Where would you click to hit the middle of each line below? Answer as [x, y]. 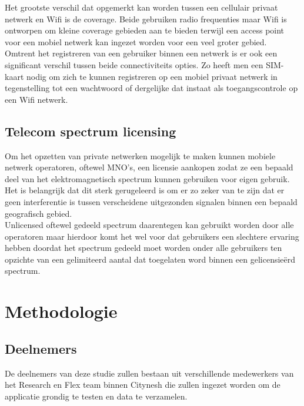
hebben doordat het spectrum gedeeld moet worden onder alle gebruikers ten [143, 248]
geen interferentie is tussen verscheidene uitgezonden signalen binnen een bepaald [151, 201]
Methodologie [61, 311]
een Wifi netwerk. [36, 99]
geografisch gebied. [39, 213]
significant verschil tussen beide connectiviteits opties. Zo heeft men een [134, 64]
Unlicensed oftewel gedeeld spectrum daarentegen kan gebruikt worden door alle [149, 225]
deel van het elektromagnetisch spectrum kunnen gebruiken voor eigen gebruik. [147, 178]
